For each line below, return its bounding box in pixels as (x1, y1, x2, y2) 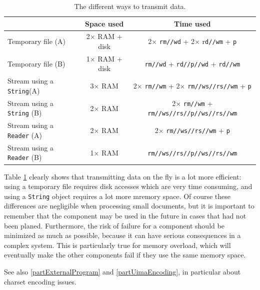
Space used (85, 18, 124, 28)
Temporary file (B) (7, 58, 65, 68)
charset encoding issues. (4, 276, 76, 286)
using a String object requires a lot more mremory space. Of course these (4, 190, 231, 201)
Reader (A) (7, 129, 42, 140)
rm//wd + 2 (159, 36, 195, 46)
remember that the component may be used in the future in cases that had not (4, 210, 246, 221)
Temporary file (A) (7, 36, 65, 46)
